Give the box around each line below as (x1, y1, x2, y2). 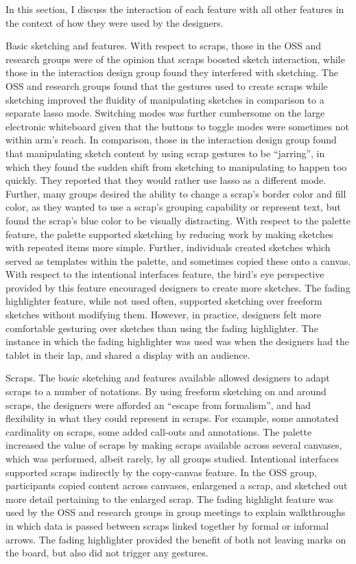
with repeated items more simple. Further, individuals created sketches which (5, 240, 331, 255)
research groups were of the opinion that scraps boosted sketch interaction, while (5, 51, 345, 66)
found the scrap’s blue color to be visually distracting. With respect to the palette (5, 213, 351, 227)
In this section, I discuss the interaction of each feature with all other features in (5, 2, 344, 16)
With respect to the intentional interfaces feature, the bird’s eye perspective (5, 267, 324, 281)
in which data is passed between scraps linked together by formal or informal (5, 518, 329, 532)
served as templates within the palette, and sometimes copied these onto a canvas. (5, 253, 351, 268)
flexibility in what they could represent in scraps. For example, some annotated (5, 411, 339, 425)
